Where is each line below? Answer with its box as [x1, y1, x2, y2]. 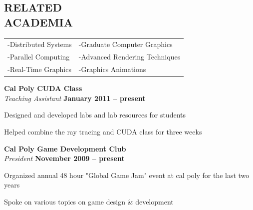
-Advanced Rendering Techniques [78, 51, 181, 62]
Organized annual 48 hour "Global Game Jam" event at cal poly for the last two [4, 169, 250, 180]
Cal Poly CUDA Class [4, 83, 82, 93]
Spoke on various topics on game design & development [4, 196, 174, 206]
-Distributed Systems [7, 39, 72, 49]
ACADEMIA [4, 14, 73, 29]
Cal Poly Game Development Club [4, 143, 126, 153]
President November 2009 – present [4, 153, 125, 163]
